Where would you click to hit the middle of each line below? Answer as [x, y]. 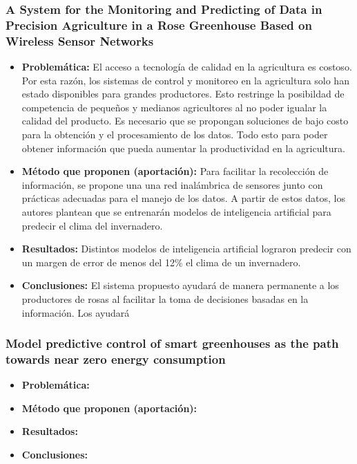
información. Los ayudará [76, 312]
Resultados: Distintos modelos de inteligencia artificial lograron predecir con [186, 249]
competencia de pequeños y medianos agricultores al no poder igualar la [174, 107]
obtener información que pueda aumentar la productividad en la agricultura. [183, 148]
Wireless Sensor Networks [80, 40]
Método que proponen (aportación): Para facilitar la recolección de [175, 171]
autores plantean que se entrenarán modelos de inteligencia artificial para [176, 212]
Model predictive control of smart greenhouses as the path [172, 343]
